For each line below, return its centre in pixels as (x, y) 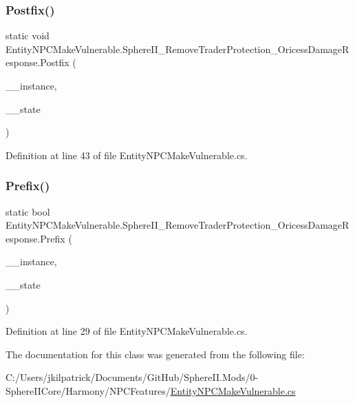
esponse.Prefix (35, 238)
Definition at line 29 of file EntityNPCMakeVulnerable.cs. (127, 331)
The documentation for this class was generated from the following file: (155, 354)
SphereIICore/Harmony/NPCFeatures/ (88, 390)
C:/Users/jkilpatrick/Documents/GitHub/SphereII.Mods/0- (132, 377)
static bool (28, 211)
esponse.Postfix (37, 62)
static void (28, 35)
